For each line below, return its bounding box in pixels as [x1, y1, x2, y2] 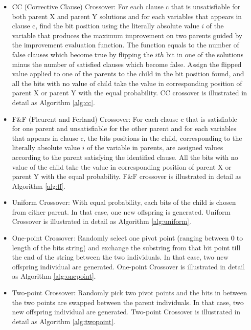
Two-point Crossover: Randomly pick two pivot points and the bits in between [12, 287, 247, 298]
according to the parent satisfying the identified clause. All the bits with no [12, 152, 238, 162]
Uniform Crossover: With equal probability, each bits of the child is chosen [12, 197, 236, 207]
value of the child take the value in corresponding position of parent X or [12, 161, 231, 172]
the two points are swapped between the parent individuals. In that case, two [12, 297, 244, 307]
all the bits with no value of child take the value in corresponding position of [12, 78, 242, 88]
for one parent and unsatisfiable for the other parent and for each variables [12, 123, 237, 133]
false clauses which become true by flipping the [12, 49, 153, 59]
